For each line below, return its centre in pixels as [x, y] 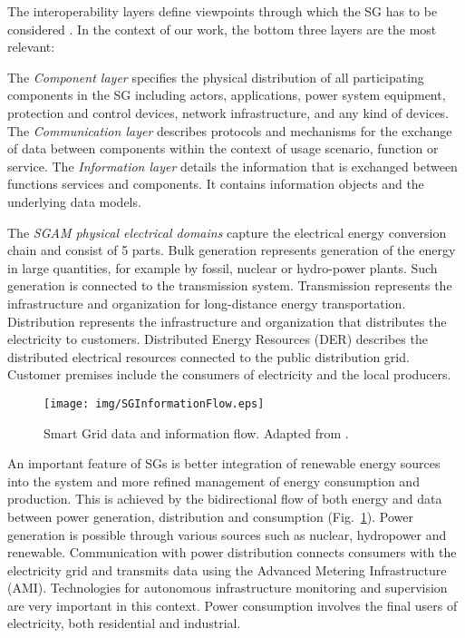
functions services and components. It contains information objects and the [216, 184]
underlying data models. [74, 201]
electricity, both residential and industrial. [124, 623]
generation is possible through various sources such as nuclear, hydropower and [227, 534]
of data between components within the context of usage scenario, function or [223, 148]
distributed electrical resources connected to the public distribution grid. [208, 356]
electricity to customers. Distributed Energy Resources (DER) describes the [218, 339]
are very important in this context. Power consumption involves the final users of [232, 605]
